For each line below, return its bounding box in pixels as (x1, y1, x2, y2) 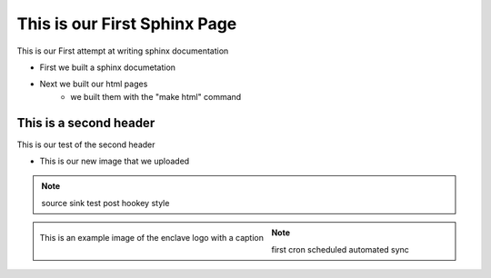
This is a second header (16, 114, 155, 131)
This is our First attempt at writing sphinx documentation (16, 45, 229, 56)
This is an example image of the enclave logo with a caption (39, 232, 264, 243)
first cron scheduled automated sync (271, 243, 409, 254)
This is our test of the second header (16, 139, 155, 150)
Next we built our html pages (39, 78, 148, 90)
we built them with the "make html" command (70, 91, 242, 102)
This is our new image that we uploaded (39, 155, 190, 167)
